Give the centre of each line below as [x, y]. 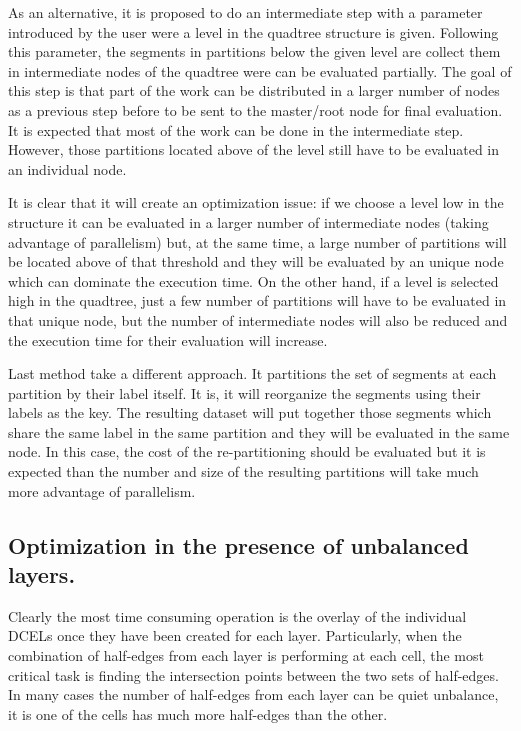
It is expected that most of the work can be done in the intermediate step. [236, 129]
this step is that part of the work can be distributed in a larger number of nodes [254, 90]
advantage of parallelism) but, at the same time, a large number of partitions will [257, 241]
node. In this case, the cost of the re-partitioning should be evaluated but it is [247, 451]
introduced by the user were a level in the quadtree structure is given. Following [253, 31]
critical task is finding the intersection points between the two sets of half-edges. [253, 674]
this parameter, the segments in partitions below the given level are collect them [254, 51]
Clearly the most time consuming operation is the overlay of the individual [237, 615]
